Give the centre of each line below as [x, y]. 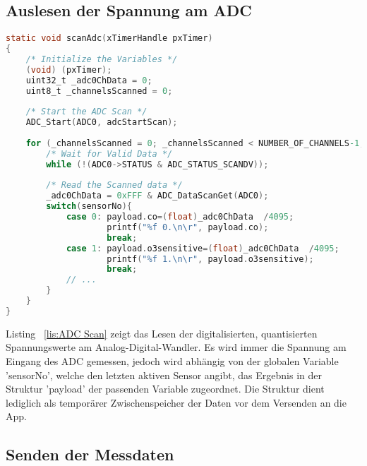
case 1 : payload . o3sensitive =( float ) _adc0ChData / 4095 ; [203, 248]
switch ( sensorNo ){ [89, 207]
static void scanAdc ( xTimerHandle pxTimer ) [109, 38]
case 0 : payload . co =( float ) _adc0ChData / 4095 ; [180, 217]
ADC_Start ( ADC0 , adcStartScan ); [102, 123]
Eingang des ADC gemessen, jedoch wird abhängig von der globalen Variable [172, 361]
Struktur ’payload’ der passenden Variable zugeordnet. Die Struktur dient [165, 389]
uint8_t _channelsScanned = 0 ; [99, 91]
